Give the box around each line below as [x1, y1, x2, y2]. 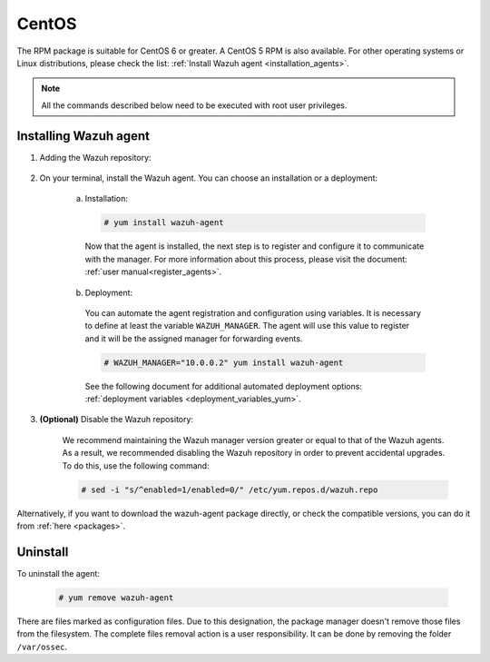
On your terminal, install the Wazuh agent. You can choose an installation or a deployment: [39, 173, 378, 183]
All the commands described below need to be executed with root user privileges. [41, 100, 348, 111]
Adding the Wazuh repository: [39, 152, 152, 163]
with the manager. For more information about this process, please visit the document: [84, 253, 407, 264]
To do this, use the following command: [62, 459, 210, 471]
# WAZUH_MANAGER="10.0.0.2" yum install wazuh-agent [103, 357, 344, 368]
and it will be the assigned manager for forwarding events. [84, 332, 303, 344]
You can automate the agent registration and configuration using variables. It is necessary [84, 307, 421, 318]
